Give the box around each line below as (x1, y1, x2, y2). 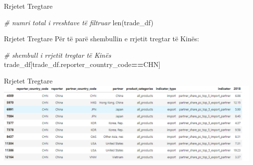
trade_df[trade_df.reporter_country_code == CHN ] (4, 59, 161, 69)
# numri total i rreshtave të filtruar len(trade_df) (4, 17, 154, 27)
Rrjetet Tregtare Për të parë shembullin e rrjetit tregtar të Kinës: (4, 33, 199, 44)
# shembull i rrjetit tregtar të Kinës (4, 49, 111, 60)
